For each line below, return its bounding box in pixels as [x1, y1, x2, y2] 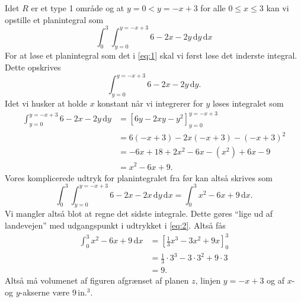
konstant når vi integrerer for [97, 97, 203, 109]
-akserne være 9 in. [20, 285, 87, 298]
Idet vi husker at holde [5, 97, 87, 109]
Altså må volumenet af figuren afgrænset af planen [5, 274, 189, 287]
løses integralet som [212, 97, 284, 109]
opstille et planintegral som [5, 13, 104, 25]
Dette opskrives [5, 61, 61, 73]
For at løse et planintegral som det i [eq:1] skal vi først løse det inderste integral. [5, 49, 297, 62]
